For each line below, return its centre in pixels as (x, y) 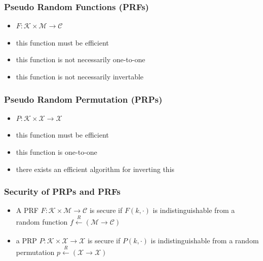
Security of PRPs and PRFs (62, 191)
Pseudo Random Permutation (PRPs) (83, 99)
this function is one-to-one (57, 152)
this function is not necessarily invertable (80, 76)
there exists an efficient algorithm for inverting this (95, 169)
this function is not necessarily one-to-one (81, 59)
